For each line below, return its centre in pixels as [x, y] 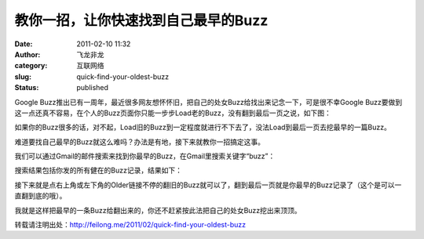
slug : [23, 76]
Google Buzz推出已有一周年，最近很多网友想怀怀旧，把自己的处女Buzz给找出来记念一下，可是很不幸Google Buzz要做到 [208, 102]
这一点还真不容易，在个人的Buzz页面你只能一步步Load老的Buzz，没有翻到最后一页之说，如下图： [173, 113]
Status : [27, 88]
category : [31, 66]
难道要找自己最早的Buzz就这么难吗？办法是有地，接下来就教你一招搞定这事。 [139, 142]
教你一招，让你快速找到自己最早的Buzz [141, 20]
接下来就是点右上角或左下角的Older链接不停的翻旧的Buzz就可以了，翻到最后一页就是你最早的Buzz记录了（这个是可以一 [208, 185]
